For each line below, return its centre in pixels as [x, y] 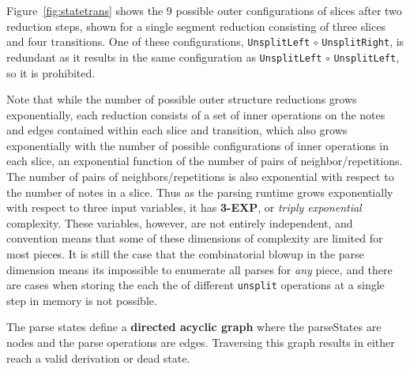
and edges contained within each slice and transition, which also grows [177, 130]
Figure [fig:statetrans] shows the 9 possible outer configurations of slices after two [204, 10]
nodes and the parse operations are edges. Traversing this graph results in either [201, 343]
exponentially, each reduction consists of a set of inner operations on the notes [196, 114]
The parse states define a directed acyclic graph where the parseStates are [194, 327]
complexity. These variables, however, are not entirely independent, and [180, 222]
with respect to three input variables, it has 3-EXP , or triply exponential [184, 207]
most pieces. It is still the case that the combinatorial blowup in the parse [185, 254]
